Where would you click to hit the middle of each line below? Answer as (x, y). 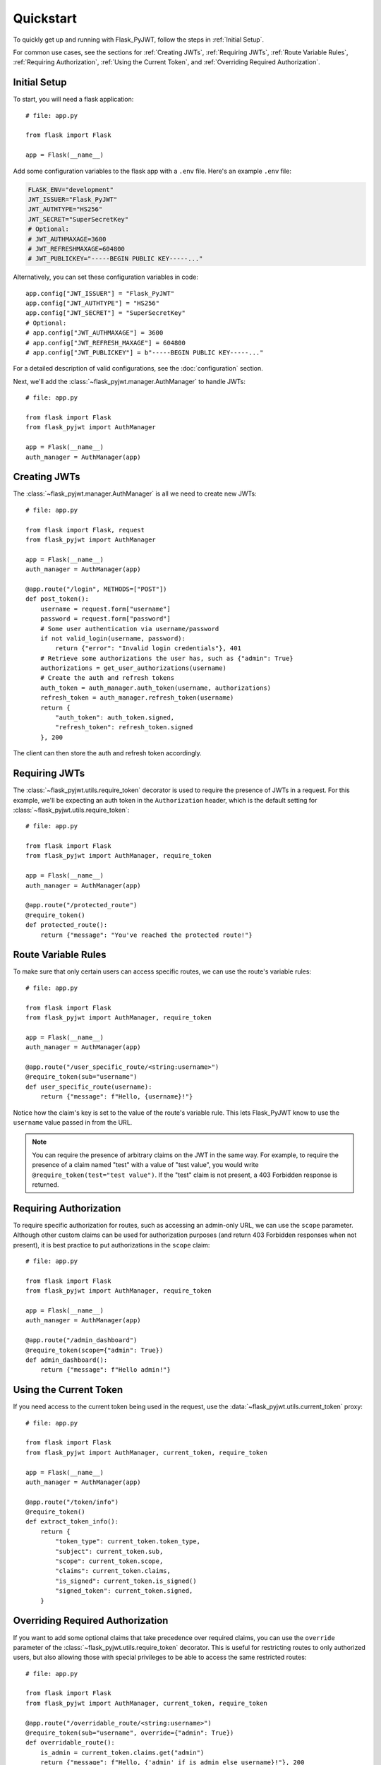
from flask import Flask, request (85, 530)
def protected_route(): (67, 925)
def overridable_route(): (71, 1743)
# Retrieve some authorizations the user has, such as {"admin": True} (167, 658)
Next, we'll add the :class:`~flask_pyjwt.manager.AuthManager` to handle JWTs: (129, 381)
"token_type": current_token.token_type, (128, 1542)
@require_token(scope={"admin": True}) (95, 1350)
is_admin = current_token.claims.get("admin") (122, 1752)
